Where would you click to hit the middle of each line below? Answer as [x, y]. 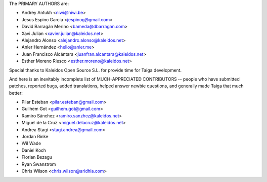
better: [16, 93]
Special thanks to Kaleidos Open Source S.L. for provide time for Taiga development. [95, 70]
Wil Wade [31, 144]
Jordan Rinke [35, 137]
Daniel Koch [34, 150]
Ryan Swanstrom [39, 164]
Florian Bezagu [37, 157]
